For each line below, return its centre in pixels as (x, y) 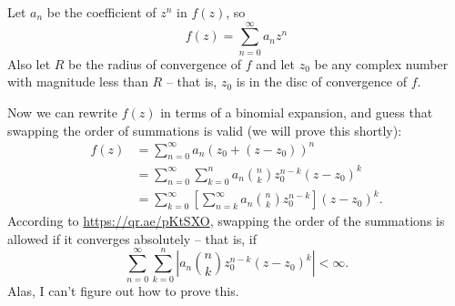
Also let (29, 63)
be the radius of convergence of (155, 63)
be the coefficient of (101, 12)
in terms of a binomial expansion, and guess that (297, 112)
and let (276, 63)
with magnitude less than (78, 82)
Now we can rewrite (62, 112)
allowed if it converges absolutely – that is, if (132, 238)
